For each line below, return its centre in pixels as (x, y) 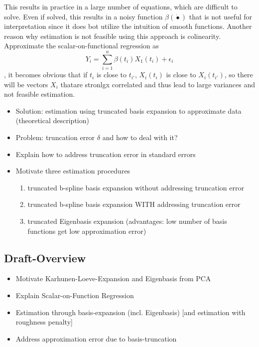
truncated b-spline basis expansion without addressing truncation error (136, 187)
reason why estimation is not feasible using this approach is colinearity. (113, 36)
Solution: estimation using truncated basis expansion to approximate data (129, 110)
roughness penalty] (44, 322)
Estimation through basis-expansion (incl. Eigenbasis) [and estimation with (130, 312)
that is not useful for (221, 16)
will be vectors (26, 84)
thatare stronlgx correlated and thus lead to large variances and (158, 84)
